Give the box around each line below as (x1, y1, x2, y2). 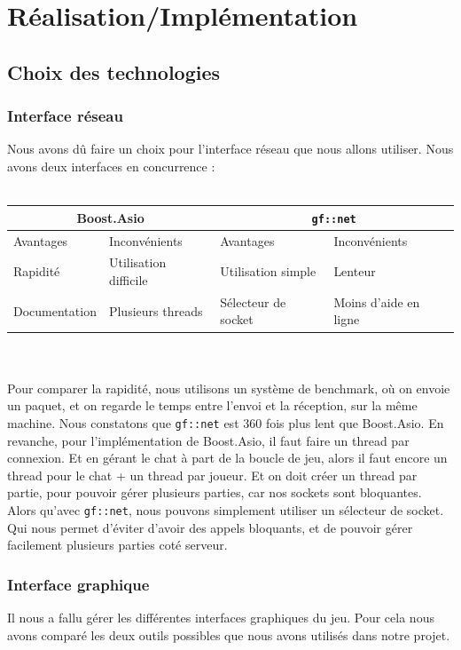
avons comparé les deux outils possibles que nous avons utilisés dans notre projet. (7, 625, 450, 644)
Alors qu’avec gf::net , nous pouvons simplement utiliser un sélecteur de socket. (7, 500, 444, 519)
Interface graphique (7, 573, 150, 595)
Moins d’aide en (333, 292, 420, 311)
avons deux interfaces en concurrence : (7, 156, 215, 175)
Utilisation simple (220, 262, 316, 281)
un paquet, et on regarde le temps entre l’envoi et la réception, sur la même (7, 396, 418, 415)
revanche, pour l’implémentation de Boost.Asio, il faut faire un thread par (7, 431, 410, 449)
